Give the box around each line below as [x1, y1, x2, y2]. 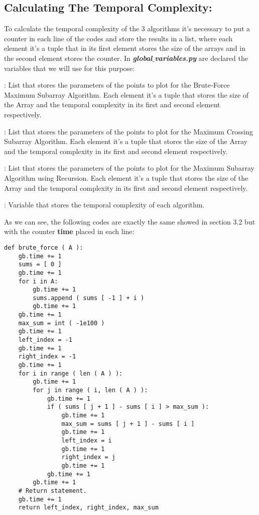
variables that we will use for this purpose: [4, 62, 135, 73]
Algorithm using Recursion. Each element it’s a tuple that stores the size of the [4, 172, 248, 183]
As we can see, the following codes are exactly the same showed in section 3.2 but [4, 216, 255, 227]
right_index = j [61, 454, 115, 461]
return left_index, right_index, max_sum [18, 504, 159, 511]
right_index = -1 [18, 353, 76, 360]
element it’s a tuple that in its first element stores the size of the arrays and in [4, 43, 245, 53]
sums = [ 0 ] [18, 261, 62, 268]
